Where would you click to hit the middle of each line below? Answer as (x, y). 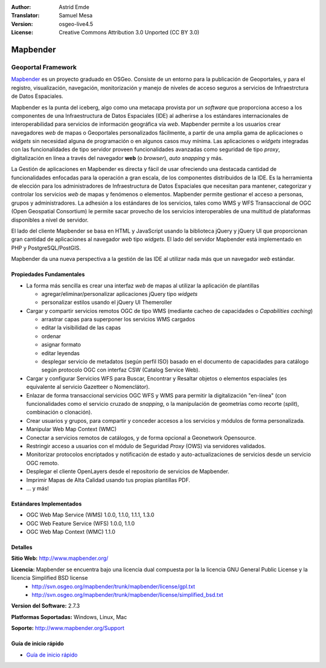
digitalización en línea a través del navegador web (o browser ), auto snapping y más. (117, 158)
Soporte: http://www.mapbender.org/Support (68, 628)
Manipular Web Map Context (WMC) (72, 429)
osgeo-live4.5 (76, 24)
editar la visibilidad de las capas (81, 328)
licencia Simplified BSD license (50, 578)
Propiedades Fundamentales (48, 274)
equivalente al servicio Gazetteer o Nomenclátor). (88, 387)
